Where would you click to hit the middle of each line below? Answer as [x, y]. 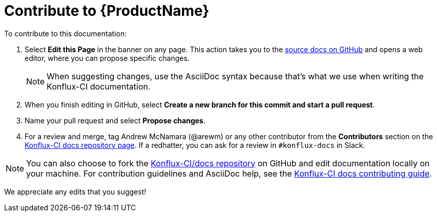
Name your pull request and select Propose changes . [115, 120]
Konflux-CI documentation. [99, 86]
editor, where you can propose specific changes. [107, 58]
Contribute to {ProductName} [107, 11]
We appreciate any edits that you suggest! [75, 191]
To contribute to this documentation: [66, 33]
